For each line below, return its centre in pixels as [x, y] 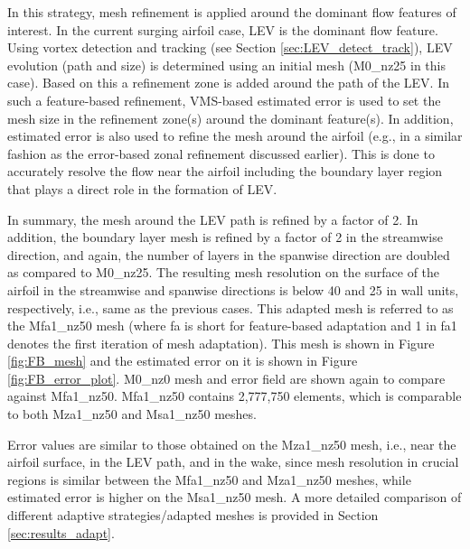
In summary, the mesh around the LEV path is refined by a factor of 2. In [213, 219]
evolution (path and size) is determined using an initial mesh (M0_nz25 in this [227, 65]
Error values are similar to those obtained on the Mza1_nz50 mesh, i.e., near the [232, 444]
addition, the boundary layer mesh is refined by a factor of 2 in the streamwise [225, 237]
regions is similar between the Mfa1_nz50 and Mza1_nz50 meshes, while [209, 479]
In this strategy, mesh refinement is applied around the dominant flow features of [232, 12]
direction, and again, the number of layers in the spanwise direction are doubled [229, 254]
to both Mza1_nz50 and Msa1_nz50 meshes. [132, 414]
